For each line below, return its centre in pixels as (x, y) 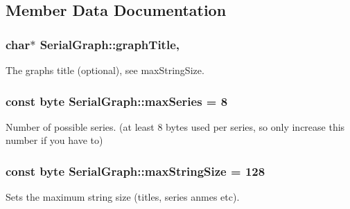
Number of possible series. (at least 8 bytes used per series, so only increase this (175, 126)
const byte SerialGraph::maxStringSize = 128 (135, 171)
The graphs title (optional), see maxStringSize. (105, 70)
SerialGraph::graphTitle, (110, 44)
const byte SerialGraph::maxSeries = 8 (117, 101)
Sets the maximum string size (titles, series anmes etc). (123, 197)
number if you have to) (54, 140)
